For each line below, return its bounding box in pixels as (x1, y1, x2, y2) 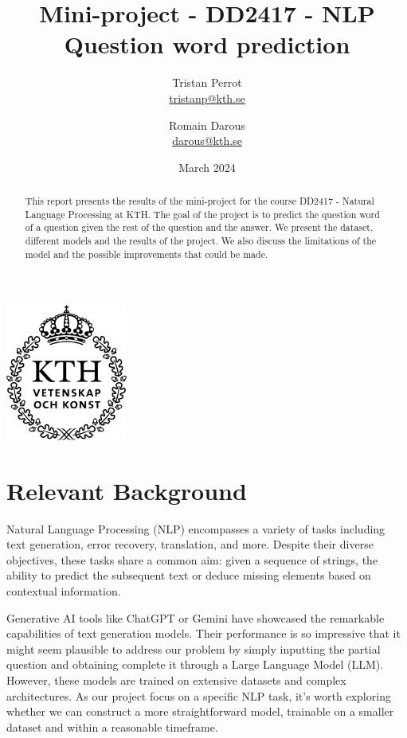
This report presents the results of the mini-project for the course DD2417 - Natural (25, 194, 374, 208)
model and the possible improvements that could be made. (25, 247, 268, 260)
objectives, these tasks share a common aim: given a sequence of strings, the (6, 551, 378, 568)
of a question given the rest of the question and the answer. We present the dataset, (25, 221, 374, 234)
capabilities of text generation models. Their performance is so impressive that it (6, 625, 401, 642)
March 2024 (178, 158, 236, 175)
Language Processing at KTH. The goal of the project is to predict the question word (25, 207, 380, 221)
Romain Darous (169, 116, 245, 133)
